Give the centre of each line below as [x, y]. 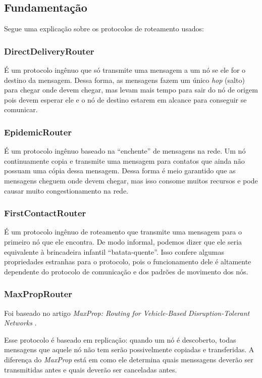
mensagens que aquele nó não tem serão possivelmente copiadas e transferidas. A [129, 349]
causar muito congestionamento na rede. [66, 190]
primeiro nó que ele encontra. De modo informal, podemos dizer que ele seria [123, 241]
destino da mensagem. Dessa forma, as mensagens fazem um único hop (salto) [124, 80]
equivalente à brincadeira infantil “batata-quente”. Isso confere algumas [114, 251]
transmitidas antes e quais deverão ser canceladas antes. [91, 369]
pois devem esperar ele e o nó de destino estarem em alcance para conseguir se [125, 99]
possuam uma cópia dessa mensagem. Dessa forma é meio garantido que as [120, 171]
